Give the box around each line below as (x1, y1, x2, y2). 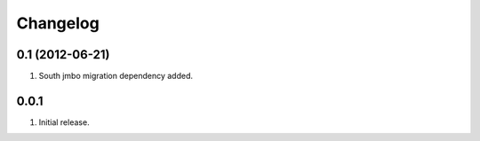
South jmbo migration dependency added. (38, 71, 194, 82)
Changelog (16, 13, 100, 33)
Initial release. (38, 116, 90, 128)
